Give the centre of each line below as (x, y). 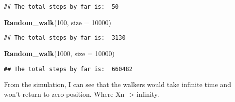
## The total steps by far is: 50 (61, 7)
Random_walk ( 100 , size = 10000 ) (58, 22)
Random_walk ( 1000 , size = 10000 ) (59, 53)
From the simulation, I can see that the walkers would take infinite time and (117, 84)
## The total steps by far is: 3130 (65, 38)
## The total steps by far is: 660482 (68, 69)
